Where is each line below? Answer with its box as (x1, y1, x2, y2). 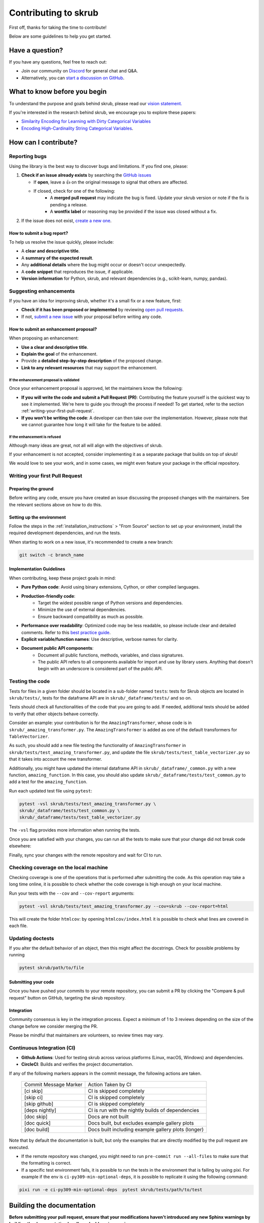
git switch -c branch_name (19, 552, 84, 558)
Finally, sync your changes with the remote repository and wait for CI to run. (9, 852, 162, 858)
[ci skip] (24, 1087, 43, 1094)
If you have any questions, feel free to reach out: (9, 59, 107, 65)
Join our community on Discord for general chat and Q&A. (21, 68, 138, 74)
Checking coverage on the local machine (9, 864, 109, 871)
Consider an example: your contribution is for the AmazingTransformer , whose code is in (9, 720, 192, 726)
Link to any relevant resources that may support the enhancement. (21, 364, 157, 370)
